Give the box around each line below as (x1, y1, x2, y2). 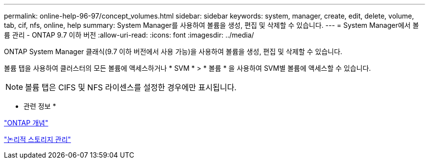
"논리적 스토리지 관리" (4, 135, 71, 143)
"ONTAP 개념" (4, 119, 48, 127)
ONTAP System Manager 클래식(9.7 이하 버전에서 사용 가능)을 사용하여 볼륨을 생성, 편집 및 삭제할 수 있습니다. (4, 47, 342, 56)
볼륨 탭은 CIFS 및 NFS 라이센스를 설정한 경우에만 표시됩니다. (25, 82, 237, 92)
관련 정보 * (24, 102, 56, 110)
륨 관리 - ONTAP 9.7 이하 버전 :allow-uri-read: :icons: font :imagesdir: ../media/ (4, 31, 254, 39)
